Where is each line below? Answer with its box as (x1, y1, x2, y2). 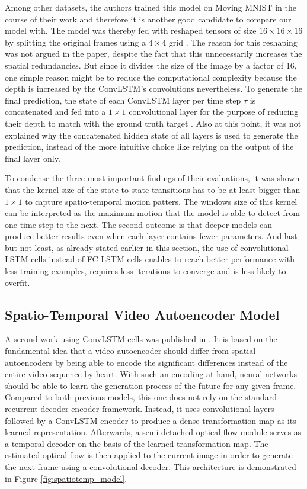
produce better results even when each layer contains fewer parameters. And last (5, 230, 298, 242)
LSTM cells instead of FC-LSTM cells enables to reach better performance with (5, 253, 295, 265)
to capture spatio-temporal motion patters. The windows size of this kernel (25, 195, 298, 207)
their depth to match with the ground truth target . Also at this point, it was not (5, 117, 302, 129)
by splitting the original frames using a (5, 36, 146, 48)
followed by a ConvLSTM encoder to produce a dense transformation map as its (5, 414, 296, 426)
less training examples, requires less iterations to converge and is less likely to (5, 265, 286, 277)
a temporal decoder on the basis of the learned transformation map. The (5, 437, 268, 449)
